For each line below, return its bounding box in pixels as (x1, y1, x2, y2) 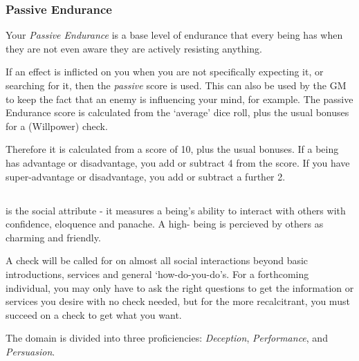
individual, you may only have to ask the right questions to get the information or (6, 280, 354, 295)
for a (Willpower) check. (6, 118, 108, 133)
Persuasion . (6, 344, 55, 358)
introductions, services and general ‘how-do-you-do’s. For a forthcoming (6, 266, 309, 281)
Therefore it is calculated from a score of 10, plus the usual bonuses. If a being (6, 142, 339, 156)
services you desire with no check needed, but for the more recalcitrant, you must (6, 294, 350, 308)
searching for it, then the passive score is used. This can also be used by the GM (6, 78, 347, 92)
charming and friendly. (6, 230, 101, 244)
